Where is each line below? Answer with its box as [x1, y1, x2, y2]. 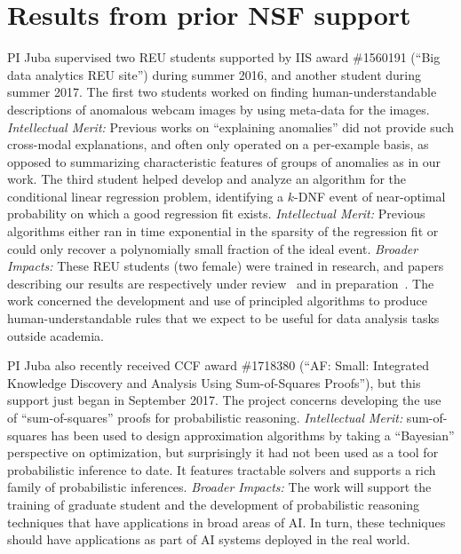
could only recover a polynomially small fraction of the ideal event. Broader [7, 239, 418, 257]
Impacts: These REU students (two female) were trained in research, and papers [7, 257, 444, 275]
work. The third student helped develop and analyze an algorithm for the [7, 170, 407, 188]
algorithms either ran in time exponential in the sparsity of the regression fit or [7, 222, 439, 241]
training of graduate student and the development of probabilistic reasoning [7, 495, 420, 513]
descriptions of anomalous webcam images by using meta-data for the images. [7, 99, 430, 118]
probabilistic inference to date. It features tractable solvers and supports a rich [7, 460, 436, 479]
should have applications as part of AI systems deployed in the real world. [7, 530, 410, 549]
